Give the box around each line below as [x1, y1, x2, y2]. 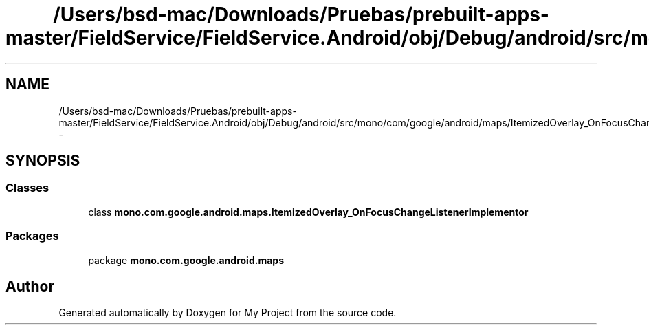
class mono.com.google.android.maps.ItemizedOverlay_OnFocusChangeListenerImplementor [88, 206, 529, 218]
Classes [5, 181, 49, 195]
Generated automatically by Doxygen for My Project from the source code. [58, 307, 397, 319]
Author [5, 277, 54, 295]
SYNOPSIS [5, 152, 80, 170]
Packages [5, 229, 59, 243]
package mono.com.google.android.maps [88, 254, 284, 266]
